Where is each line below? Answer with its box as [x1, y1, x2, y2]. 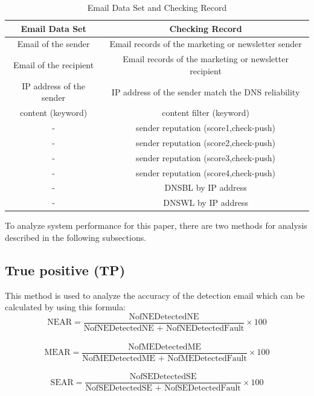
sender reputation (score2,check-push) [136, 136, 276, 148]
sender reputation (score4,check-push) [136, 166, 276, 179]
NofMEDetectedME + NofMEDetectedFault [82, 354, 247, 363]
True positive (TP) [5, 260, 126, 279]
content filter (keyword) [162, 106, 249, 119]
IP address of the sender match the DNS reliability [111, 85, 300, 98]
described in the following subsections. [5, 231, 147, 243]
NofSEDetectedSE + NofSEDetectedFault [85, 384, 241, 393]
